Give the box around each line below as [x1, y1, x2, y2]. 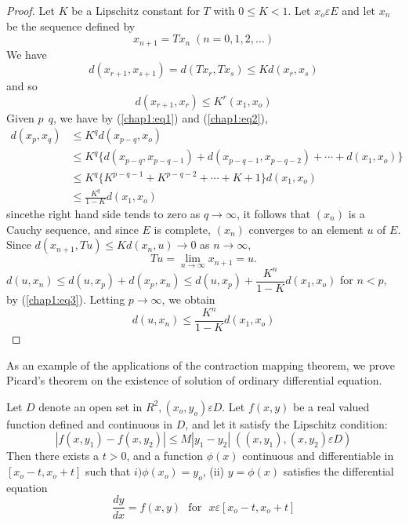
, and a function [126, 447, 204, 464]
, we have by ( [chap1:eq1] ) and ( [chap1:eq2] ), [53, 109, 268, 126]
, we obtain [161, 290, 215, 307]
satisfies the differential [283, 463, 394, 479]
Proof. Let [6, 2, 55, 18]
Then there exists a [6, 447, 100, 464]
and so [6, 78, 38, 94]
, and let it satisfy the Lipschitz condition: [185, 415, 388, 432]
